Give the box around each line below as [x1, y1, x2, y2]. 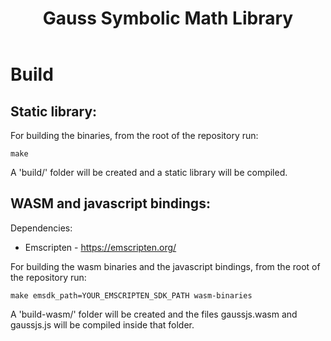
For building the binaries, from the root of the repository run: [10, 130, 259, 141]
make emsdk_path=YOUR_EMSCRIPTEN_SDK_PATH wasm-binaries [10, 290, 253, 301]
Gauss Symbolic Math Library [42, 7, 294, 30]
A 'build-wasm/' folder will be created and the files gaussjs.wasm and [10, 308, 298, 320]
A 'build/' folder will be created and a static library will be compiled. [10, 167, 288, 178]
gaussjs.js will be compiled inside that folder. [10, 318, 195, 331]
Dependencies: [10, 222, 73, 234]
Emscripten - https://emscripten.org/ [24, 241, 177, 253]
